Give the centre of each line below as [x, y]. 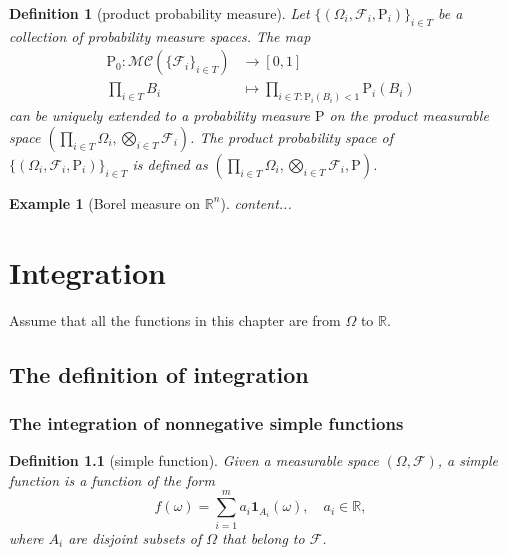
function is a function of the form [112, 479]
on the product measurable [409, 115]
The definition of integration [159, 373]
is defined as [170, 163]
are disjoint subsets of [135, 537]
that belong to [263, 537]
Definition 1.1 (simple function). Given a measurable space [194, 460]
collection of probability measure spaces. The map [160, 35]
